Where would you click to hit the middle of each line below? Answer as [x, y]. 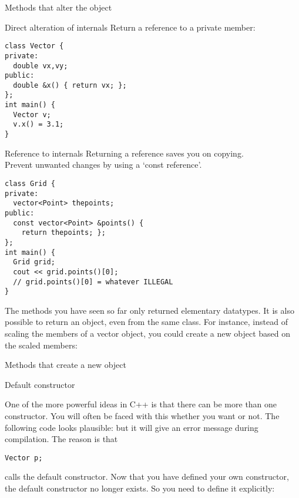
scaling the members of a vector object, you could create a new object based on [148, 333]
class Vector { [34, 46]
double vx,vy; [41, 66]
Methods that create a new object [65, 365]
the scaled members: [41, 345]
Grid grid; [34, 262]
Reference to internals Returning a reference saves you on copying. [124, 153]
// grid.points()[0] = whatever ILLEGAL [93, 282]
